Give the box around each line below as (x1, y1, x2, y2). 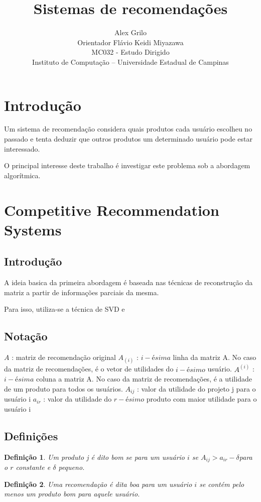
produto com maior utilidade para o (146, 394, 257, 404)
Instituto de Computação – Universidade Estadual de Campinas (32, 56, 229, 67)
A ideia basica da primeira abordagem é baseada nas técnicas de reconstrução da (4, 277, 253, 288)
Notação (4, 328, 48, 344)
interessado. (4, 143, 40, 154)
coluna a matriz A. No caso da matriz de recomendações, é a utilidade (36, 373, 252, 384)
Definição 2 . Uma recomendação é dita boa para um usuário (4, 478, 192, 489)
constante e (16, 462, 51, 472)
